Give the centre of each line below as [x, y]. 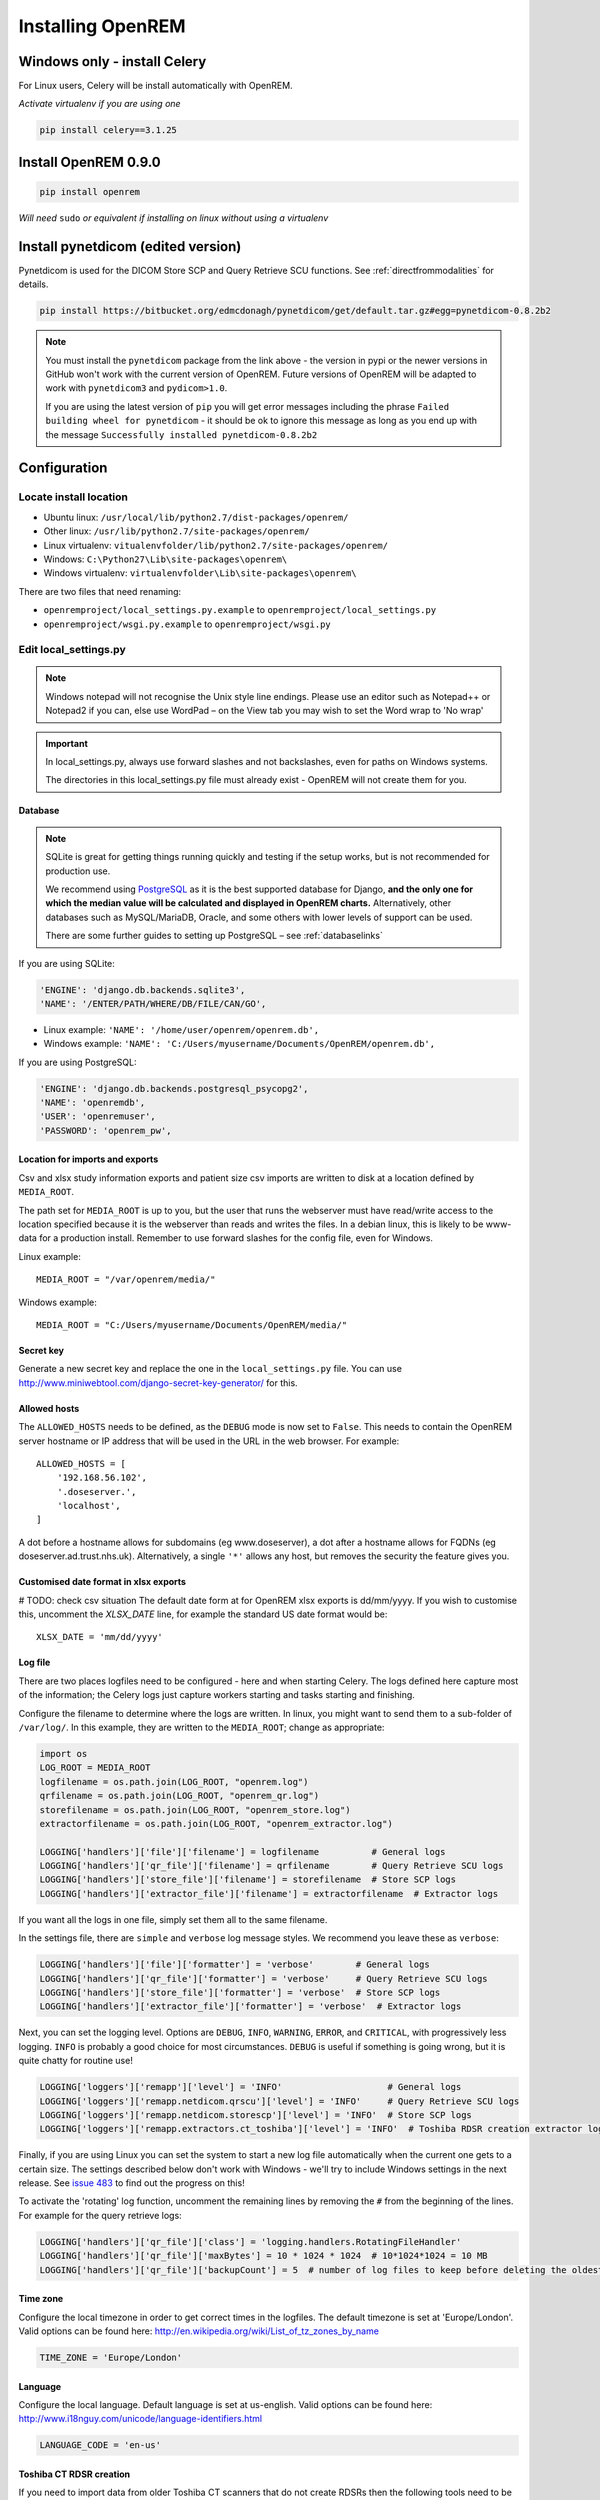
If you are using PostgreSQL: [77, 1062]
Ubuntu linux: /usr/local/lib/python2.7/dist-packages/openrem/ [196, 517]
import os [63, 1753]
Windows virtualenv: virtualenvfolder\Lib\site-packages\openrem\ [200, 573]
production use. [78, 871]
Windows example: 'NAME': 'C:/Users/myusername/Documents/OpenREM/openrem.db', [239, 1044]
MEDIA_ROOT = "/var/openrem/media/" [126, 1279]
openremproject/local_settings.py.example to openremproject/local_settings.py [240, 610]
